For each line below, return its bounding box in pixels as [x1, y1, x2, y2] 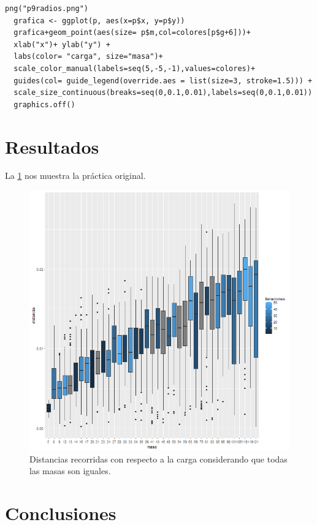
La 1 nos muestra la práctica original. [5, 169, 146, 182]
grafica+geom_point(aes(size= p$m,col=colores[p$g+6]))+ [13, 28, 251, 37]
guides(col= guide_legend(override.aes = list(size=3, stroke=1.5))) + [13, 76, 313, 85]
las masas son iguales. [29, 464, 111, 477]
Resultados [5, 134, 99, 159]
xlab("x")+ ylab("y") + [13, 40, 110, 49]
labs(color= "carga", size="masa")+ [13, 52, 163, 61]
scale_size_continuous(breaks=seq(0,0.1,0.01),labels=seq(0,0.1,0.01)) [13, 88, 313, 97]
